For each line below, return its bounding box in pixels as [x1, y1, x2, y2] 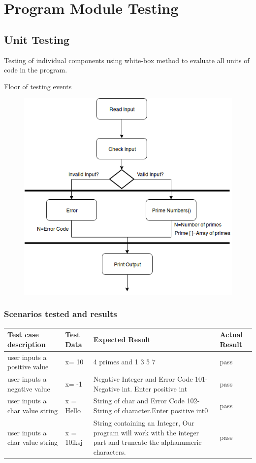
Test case [7, 329, 39, 340]
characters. [93, 446, 126, 457]
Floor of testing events [4, 81, 72, 91]
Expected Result [93, 334, 151, 344]
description [7, 339, 46, 349]
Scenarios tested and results [4, 308, 117, 320]
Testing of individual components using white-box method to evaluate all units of [4, 55, 250, 65]
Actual [220, 329, 243, 340]
